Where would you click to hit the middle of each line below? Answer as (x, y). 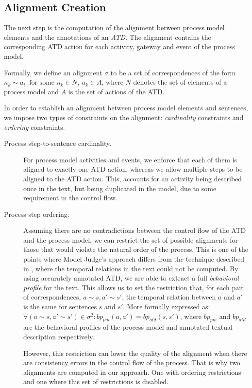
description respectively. (59, 337)
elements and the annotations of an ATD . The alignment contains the (108, 37)
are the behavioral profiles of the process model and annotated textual (128, 327)
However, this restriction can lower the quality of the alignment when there (135, 353)
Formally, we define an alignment (53, 72)
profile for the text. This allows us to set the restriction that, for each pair (134, 287)
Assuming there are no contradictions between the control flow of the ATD (135, 230)
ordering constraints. (34, 127)
